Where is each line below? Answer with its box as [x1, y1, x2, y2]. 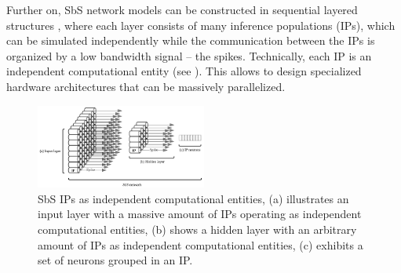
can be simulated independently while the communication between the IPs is [6, 32, 375, 49]
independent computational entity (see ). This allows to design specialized [6, 63, 362, 79]
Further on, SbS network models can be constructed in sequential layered [6, 2, 358, 17]
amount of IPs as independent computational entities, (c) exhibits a [38, 236, 363, 253]
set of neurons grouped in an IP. [38, 252, 193, 268]
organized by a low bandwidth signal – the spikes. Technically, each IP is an [6, 47, 372, 64]
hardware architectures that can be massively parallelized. [6, 78, 286, 94]
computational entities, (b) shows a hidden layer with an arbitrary [38, 221, 357, 238]
